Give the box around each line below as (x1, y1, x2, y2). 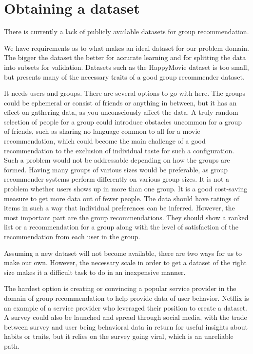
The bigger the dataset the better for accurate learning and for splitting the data (4, 52, 246, 62)
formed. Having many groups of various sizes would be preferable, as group (4, 164, 228, 174)
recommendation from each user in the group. (4, 231, 140, 241)
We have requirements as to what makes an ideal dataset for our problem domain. (4, 42, 249, 53)
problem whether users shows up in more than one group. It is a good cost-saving (4, 184, 248, 194)
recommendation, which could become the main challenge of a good (4, 136, 206, 146)
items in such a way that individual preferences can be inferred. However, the (4, 203, 235, 213)
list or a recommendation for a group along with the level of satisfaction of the (4, 222, 239, 232)
